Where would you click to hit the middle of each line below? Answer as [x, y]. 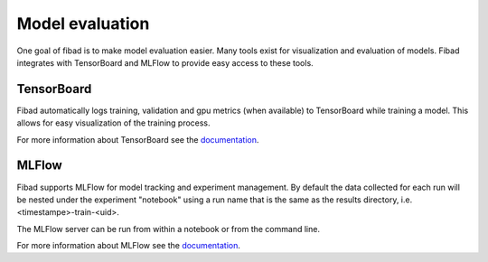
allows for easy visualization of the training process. [114, 123]
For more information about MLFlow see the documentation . [129, 246]
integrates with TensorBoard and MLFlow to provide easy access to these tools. [165, 62]
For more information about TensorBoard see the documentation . [138, 139]
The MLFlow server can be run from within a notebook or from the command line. [169, 229]
